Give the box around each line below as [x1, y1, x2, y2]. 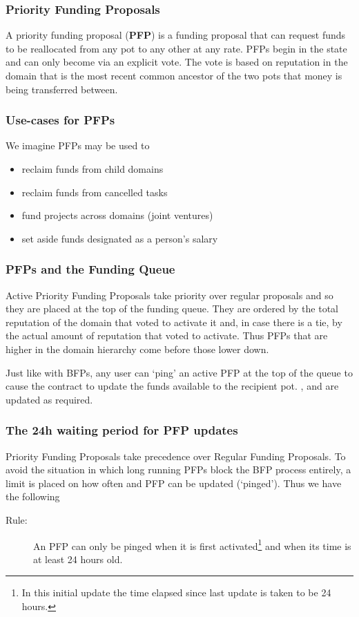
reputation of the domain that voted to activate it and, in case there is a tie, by [6, 314, 342, 329]
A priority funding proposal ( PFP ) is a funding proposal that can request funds [6, 28, 346, 42]
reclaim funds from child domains [21, 162, 164, 175]
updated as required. [6, 392, 93, 406]
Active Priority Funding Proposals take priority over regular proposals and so [6, 287, 333, 302]
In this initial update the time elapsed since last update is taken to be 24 [21, 585, 331, 600]
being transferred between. [6, 82, 118, 96]
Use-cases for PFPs [6, 111, 115, 129]
